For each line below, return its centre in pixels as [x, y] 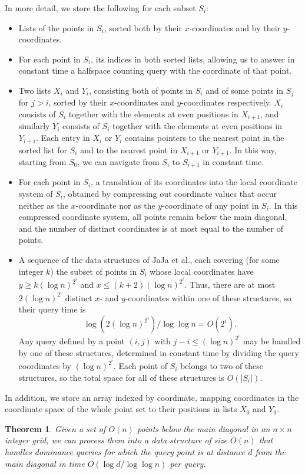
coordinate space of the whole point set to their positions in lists [121, 409]
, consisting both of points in [141, 90]
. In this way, [253, 149]
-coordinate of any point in [210, 205]
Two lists [35, 90]
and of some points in [245, 90]
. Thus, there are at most [230, 284]
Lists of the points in [56, 27]
